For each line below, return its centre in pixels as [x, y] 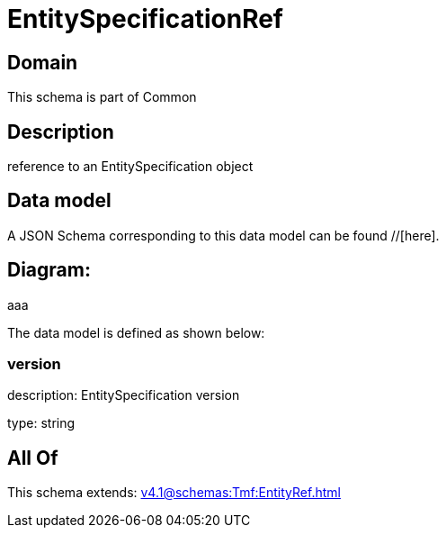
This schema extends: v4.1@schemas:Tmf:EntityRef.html [174, 493]
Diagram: [49, 270]
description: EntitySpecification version [124, 395]
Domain [43, 62]
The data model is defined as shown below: [136, 332]
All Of [33, 458]
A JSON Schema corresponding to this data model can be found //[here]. [223, 235]
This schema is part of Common [102, 97]
